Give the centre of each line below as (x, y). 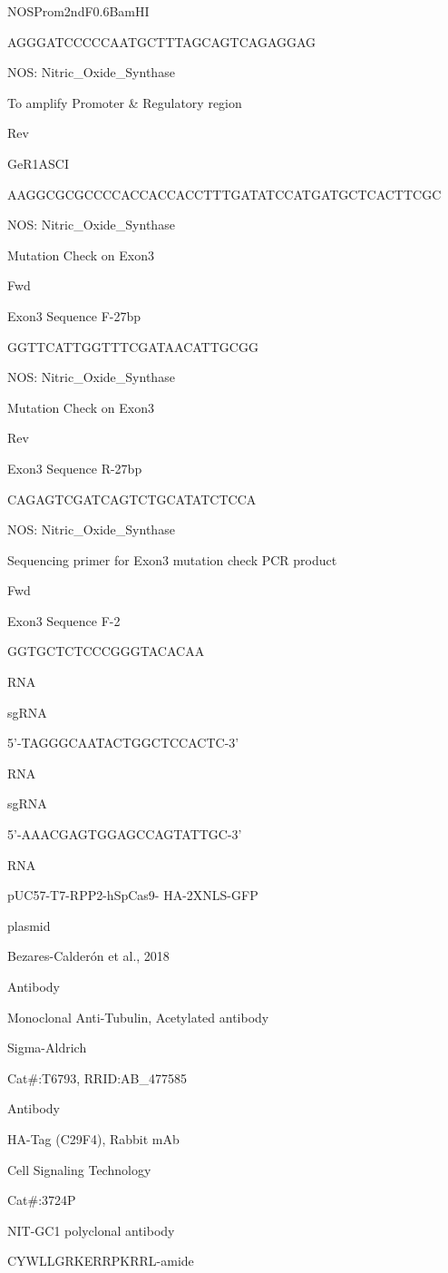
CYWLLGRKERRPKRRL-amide (101, 1261)
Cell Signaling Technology (79, 1169)
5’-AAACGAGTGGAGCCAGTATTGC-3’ (125, 834)
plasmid (29, 925)
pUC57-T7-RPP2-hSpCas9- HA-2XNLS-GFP (133, 895)
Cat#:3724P (42, 1200)
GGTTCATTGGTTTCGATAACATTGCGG (133, 346)
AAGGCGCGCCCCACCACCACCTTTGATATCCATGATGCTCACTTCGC (224, 194)
